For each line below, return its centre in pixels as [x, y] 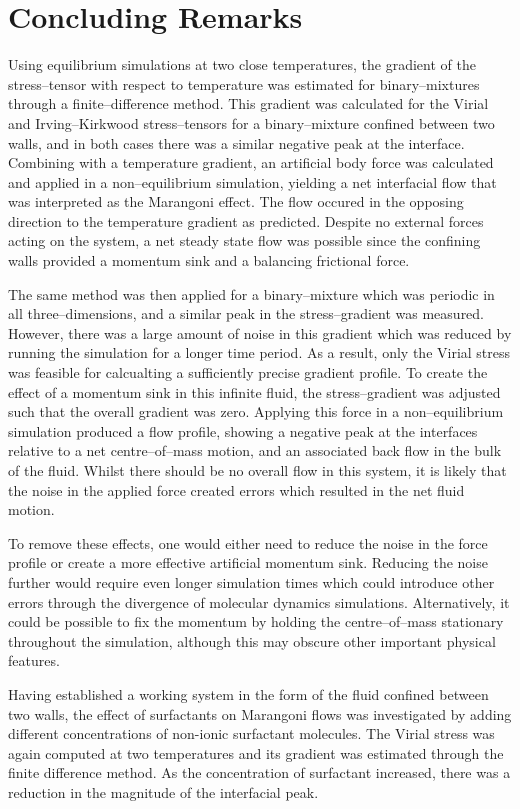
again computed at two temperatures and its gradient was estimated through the [256, 752]
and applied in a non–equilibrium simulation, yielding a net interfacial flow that [252, 181]
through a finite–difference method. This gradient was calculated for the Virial [248, 103]
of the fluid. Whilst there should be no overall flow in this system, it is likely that [257, 470]
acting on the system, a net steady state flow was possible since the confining [244, 240]
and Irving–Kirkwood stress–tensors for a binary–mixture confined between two [251, 122]
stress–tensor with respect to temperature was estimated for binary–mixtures [244, 83]
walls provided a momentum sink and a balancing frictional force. [209, 260]
